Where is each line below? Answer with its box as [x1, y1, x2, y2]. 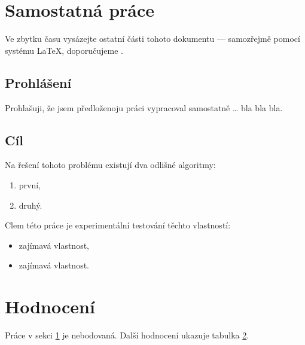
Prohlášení [5, 73, 72, 91]
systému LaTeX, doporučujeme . [5, 44, 123, 56]
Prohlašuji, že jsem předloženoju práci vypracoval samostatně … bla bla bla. [5, 101, 283, 114]
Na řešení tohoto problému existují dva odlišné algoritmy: [5, 158, 216, 171]
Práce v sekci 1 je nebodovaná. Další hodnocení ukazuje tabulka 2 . [5, 329, 249, 341]
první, [19, 178, 41, 191]
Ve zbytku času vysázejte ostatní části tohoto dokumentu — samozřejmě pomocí [5, 32, 300, 45]
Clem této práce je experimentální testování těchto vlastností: [5, 219, 231, 231]
